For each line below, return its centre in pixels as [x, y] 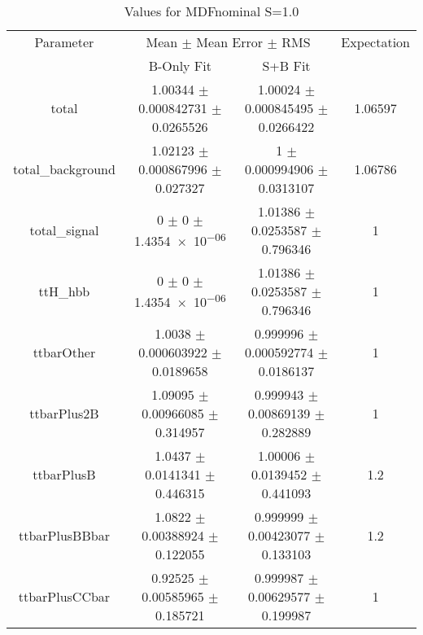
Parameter [64, 42]
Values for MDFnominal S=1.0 [211, 11]
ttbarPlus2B [64, 413]
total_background [64, 169]
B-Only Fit [180, 66]
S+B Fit [286, 66]
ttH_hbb [64, 291]
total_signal [64, 230]
